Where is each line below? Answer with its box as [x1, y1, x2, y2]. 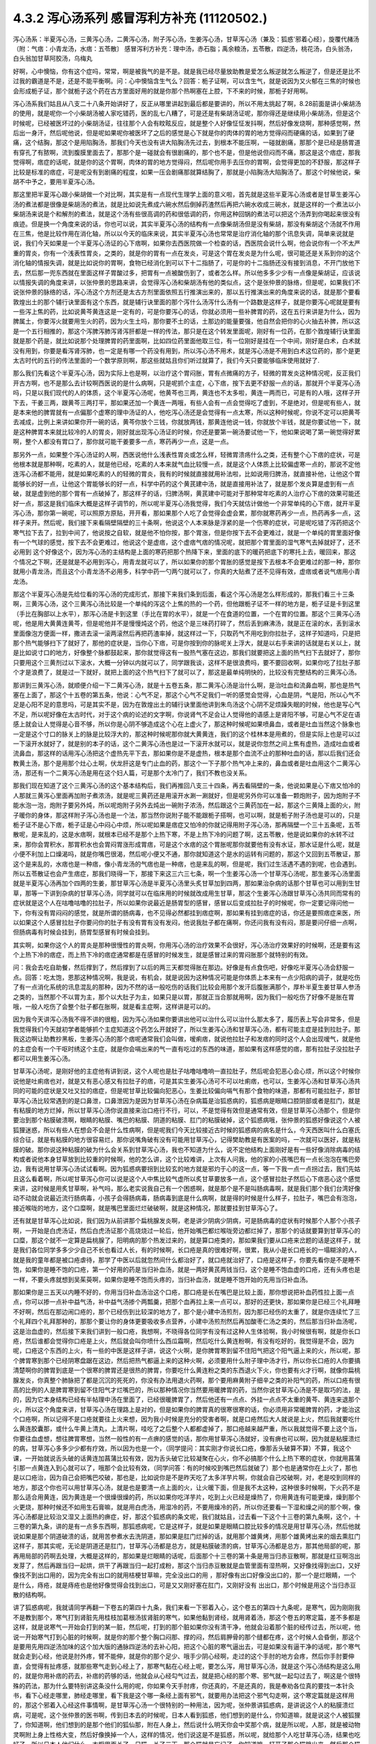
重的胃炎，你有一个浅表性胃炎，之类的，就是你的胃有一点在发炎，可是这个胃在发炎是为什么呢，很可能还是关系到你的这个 [13, 248, 361, 257]
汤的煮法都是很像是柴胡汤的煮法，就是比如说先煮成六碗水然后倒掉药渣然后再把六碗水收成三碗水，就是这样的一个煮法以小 [13, 200, 361, 209]
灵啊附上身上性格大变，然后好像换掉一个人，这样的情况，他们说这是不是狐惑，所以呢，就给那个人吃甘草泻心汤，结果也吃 [13, 1730, 361, 1738]
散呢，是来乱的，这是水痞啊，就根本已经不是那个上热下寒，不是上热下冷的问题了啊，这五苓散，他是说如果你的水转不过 [13, 830, 354, 839]
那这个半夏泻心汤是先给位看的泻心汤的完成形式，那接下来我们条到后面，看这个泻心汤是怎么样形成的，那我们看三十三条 [13, 590, 354, 599]
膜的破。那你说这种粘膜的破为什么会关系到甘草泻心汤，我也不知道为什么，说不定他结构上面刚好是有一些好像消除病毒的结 [13, 1145, 361, 1154]
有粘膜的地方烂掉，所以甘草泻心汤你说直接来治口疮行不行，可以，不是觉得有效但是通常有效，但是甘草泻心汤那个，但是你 [13, 1106, 361, 1114]
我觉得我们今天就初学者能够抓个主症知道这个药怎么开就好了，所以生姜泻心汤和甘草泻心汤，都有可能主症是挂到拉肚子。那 [13, 1025, 361, 1033]
